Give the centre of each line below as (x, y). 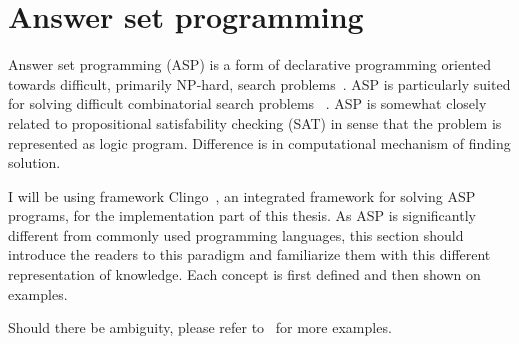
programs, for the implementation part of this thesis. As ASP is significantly (242, 215)
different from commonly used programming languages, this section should (236, 234)
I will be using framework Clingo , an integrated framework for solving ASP (242, 195)
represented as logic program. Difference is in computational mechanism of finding (259, 142)
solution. (34, 162)
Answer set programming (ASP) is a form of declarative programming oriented (249, 64)
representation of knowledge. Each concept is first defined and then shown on (244, 274)
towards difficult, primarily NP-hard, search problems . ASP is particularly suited (259, 83)
